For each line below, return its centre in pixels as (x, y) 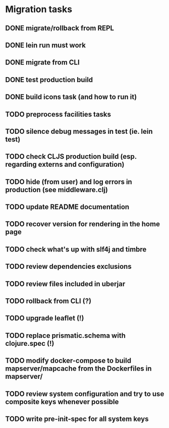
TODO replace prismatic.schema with (66, 335)
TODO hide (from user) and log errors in (69, 182)
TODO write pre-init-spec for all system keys (77, 419)
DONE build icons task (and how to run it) (71, 97)
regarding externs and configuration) (65, 165)
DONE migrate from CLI (42, 63)
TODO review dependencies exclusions (69, 266)
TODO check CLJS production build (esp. (71, 156)
